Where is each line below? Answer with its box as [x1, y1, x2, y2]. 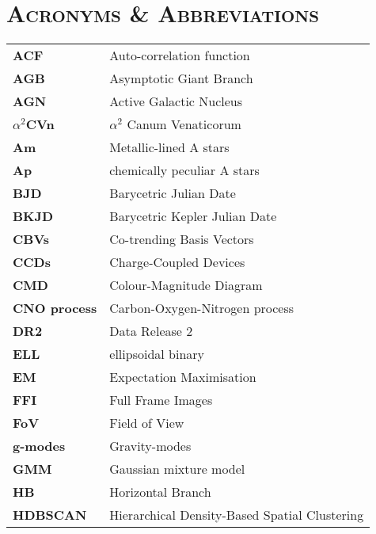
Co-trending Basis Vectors [109, 230, 254, 249]
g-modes [13, 437, 66, 456]
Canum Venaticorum [127, 115, 241, 134]
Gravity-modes [109, 437, 192, 456]
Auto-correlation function [109, 46, 250, 65]
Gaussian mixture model [109, 460, 245, 479]
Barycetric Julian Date [109, 184, 236, 203]
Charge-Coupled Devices [109, 253, 245, 272]
